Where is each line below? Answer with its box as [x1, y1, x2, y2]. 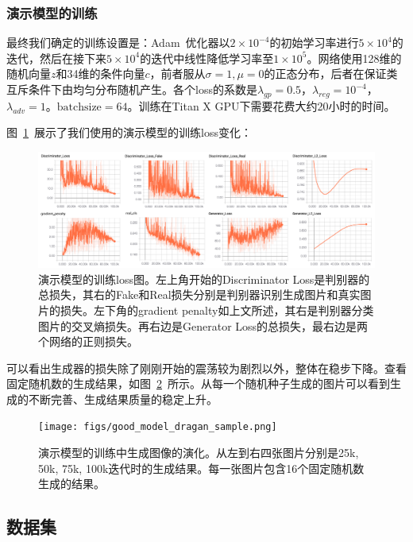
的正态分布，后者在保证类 [264, 65, 398, 82]
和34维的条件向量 [56, 65, 145, 82]
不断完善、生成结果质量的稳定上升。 [28, 390, 218, 407]
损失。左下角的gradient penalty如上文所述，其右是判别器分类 [60, 301, 374, 318]
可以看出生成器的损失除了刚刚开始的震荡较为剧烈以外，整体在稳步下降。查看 [6, 359, 407, 376]
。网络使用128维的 [307, 49, 402, 66]
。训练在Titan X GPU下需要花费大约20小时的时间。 [127, 97, 396, 114]
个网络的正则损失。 [38, 333, 138, 350]
